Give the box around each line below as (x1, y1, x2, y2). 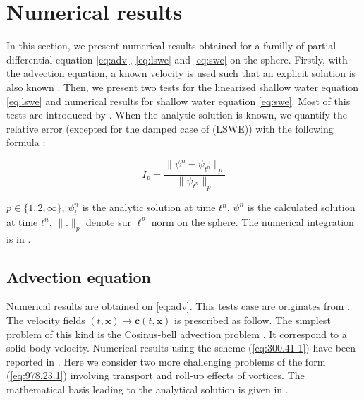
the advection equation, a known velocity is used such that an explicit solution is (6, 66, 356, 80)
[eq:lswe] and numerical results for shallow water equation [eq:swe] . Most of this (6, 93, 351, 108)
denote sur (86, 214, 131, 229)
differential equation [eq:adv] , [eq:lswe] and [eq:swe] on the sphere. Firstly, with (6, 52, 348, 66)
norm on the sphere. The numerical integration (151, 214, 354, 229)
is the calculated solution (247, 200, 356, 214)
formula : (6, 135, 46, 150)
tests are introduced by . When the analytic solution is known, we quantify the (6, 107, 348, 122)
